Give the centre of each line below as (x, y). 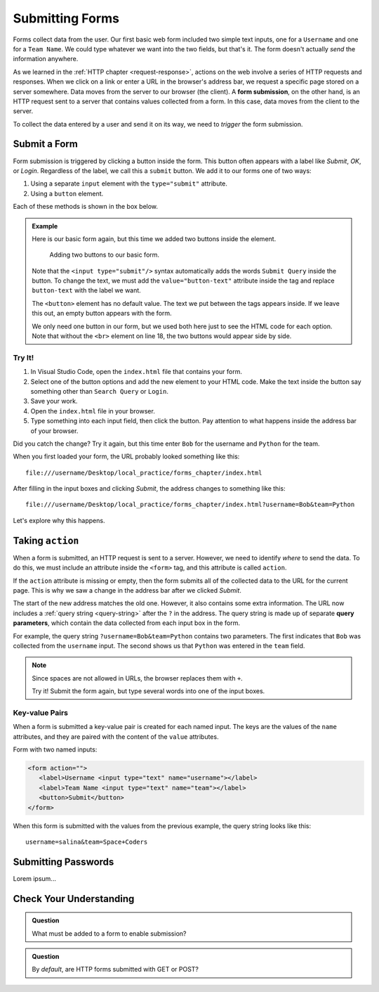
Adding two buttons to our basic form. (105, 255)
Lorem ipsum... (34, 878)
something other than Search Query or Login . (99, 391)
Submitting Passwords (64, 862)
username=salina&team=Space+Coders (87, 842)
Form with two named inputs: (55, 749)
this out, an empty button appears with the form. (102, 314)
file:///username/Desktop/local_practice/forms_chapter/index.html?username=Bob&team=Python (190, 505)
